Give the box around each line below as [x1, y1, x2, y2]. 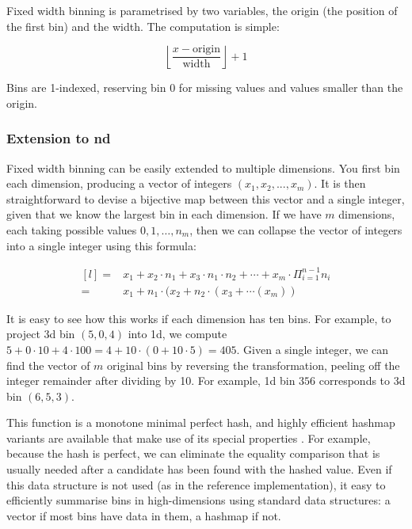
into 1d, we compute [128, 325, 227, 342]
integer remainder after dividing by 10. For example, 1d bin [6, 372, 296, 389]
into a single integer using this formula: [6, 237, 196, 253]
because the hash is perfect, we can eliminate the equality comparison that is [6, 445, 380, 462]
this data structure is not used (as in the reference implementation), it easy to [6, 476, 386, 493]
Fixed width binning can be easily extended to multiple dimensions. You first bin [6, 159, 400, 176]
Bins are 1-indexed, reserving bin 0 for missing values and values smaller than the [6, 79, 403, 96]
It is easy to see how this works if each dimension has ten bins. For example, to [6, 310, 391, 326]
